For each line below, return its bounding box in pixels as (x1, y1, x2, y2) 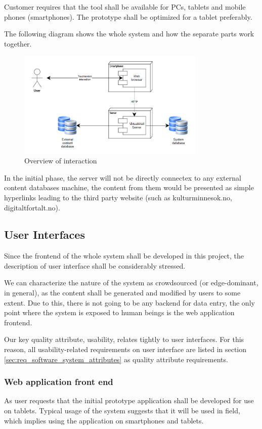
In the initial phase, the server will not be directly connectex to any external (4, 172, 241, 183)
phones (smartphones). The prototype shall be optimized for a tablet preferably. (4, 11, 252, 22)
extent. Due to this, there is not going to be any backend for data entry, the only (4, 297, 255, 308)
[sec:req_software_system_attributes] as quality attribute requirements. (4, 354, 228, 364)
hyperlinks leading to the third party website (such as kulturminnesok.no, (4, 192, 232, 202)
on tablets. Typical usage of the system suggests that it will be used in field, (4, 405, 240, 416)
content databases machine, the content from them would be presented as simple (4, 182, 254, 193)
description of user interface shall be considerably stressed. (4, 260, 186, 271)
